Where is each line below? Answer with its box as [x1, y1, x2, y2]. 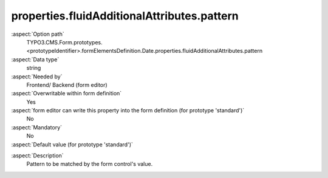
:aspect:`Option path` [11, 30, 64, 38]
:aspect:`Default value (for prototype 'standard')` [11, 140, 134, 148]
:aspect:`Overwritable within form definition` [11, 90, 122, 97]
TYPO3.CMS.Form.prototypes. [26, 38, 103, 46]
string [26, 64, 41, 72]
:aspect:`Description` [11, 152, 64, 159]
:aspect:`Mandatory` [11, 123, 63, 131]
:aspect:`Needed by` [11, 73, 63, 80]
